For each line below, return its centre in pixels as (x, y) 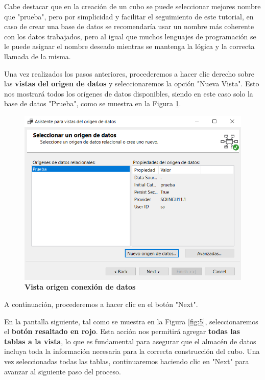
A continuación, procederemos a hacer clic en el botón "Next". (101, 304)
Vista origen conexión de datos (80, 287)
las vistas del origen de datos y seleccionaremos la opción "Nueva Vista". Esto (132, 84)
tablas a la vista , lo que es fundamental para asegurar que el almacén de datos (130, 341)
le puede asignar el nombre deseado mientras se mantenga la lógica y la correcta (129, 46)
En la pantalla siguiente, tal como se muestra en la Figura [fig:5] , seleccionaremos (131, 321)
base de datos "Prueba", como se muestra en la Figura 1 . (93, 103)
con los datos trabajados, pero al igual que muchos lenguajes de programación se (130, 36)
